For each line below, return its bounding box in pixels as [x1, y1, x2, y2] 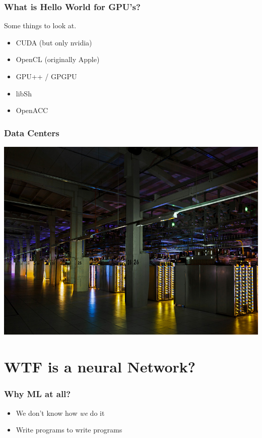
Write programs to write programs [16, 424, 122, 435]
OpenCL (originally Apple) [16, 54, 100, 65]
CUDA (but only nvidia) [16, 37, 92, 47]
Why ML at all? [4, 388, 71, 400]
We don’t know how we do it [16, 407, 105, 418]
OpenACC [16, 105, 48, 116]
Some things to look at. [4, 20, 77, 31]
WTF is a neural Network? [4, 356, 196, 377]
